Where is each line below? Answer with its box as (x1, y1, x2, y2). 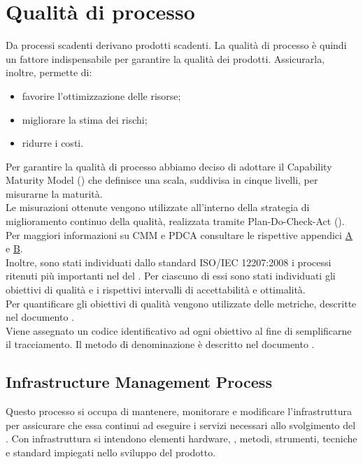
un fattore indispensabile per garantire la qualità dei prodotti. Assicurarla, (6, 51, 325, 66)
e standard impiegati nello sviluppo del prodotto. (6, 444, 216, 459)
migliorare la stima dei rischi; (22, 112, 148, 126)
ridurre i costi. (22, 136, 84, 150)
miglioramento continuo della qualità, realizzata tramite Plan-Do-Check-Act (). (6, 214, 345, 229)
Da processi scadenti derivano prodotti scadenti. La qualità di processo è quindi (6, 38, 347, 52)
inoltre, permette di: (6, 65, 92, 80)
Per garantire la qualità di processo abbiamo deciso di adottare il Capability (6, 159, 332, 173)
